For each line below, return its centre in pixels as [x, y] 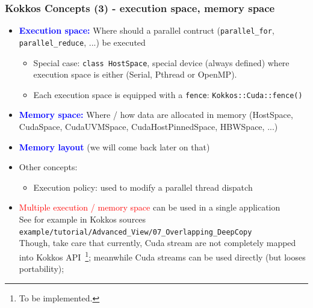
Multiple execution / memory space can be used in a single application [150, 207]
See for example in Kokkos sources [82, 219]
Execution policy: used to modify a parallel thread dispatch [143, 187]
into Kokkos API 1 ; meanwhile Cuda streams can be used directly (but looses [162, 256]
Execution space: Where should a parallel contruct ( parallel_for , [147, 30]
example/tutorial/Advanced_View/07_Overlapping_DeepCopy [135, 232]
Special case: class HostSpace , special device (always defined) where [161, 62]
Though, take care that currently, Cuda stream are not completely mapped [157, 243]
